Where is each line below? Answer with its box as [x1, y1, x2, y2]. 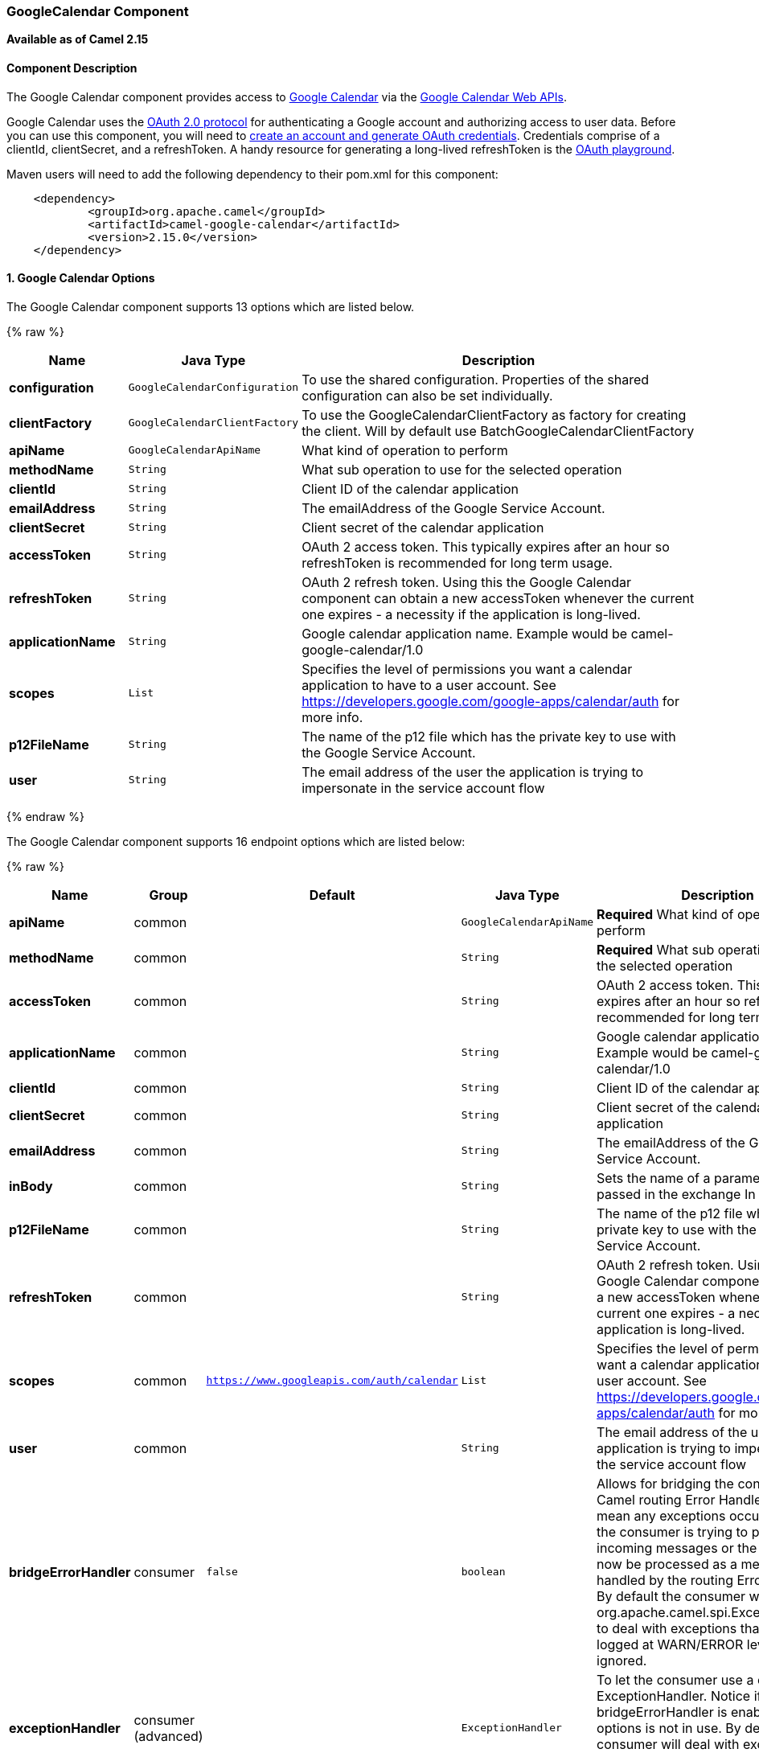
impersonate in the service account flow [302, 779, 545, 796]
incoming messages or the [597, 1539, 757, 1556]
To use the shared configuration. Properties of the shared [302, 371, 650, 388]
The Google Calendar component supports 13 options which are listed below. [6, 299, 415, 314]
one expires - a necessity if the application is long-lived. [302, 606, 641, 622]
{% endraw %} [6, 809, 84, 823]
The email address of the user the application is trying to [302, 763, 644, 780]
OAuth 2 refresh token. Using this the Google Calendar [302, 573, 632, 590]
